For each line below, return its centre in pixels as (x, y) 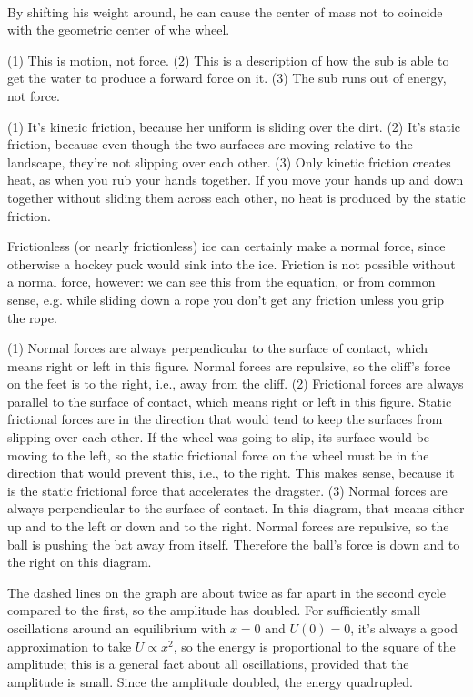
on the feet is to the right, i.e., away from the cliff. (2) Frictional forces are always (236, 384)
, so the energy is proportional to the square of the (314, 646)
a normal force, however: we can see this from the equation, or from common (221, 282)
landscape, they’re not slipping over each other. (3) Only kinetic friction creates (229, 162)
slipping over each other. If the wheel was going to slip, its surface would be (219, 437)
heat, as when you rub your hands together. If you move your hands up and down (236, 180)
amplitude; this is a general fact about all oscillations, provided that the (208, 664)
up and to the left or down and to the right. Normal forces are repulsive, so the (228, 526)
